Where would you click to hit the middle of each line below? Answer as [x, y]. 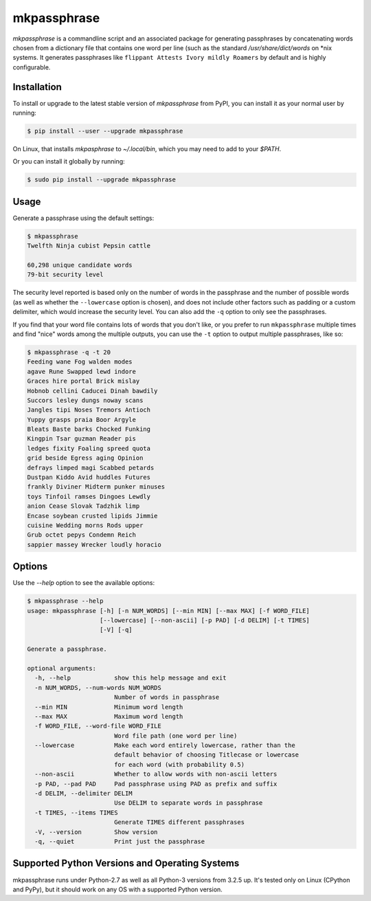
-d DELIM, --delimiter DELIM [84, 793]
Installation [37, 87]
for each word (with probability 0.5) [179, 764]
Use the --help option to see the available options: [84, 583]
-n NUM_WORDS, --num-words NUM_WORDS [98, 688]
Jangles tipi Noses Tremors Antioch [89, 410]
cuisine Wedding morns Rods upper [85, 525]
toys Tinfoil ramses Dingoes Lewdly [89, 496]
